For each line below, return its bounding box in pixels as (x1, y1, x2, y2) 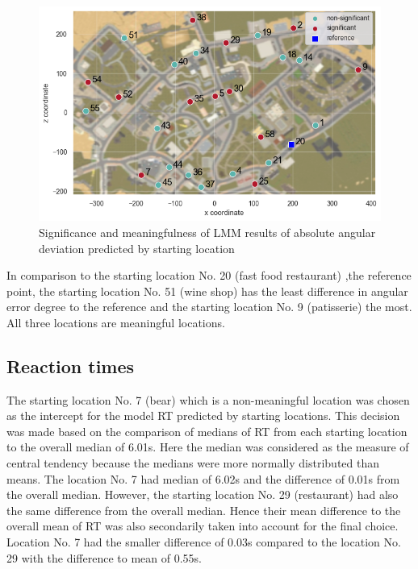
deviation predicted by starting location (39, 239, 235, 256)
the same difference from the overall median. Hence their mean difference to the (6, 501, 401, 518)
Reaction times (6, 353, 135, 378)
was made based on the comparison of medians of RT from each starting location (6, 422, 408, 439)
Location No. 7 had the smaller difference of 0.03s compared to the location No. (6, 534, 401, 550)
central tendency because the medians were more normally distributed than (6, 455, 380, 471)
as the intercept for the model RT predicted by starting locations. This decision (6, 407, 400, 424)
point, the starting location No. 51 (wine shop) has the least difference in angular (6, 282, 408, 299)
